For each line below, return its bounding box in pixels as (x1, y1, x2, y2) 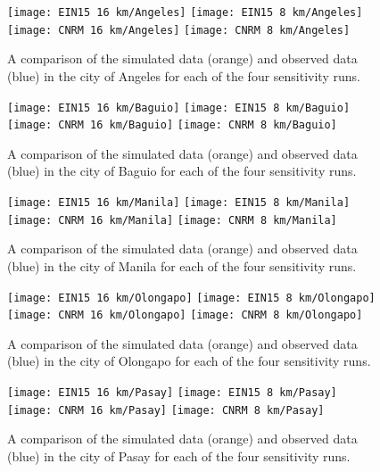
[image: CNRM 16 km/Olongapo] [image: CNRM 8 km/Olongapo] (7, 309, 363, 322)
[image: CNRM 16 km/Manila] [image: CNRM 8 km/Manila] (7, 213, 337, 227)
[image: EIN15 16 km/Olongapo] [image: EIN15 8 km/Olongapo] (7, 291, 376, 304)
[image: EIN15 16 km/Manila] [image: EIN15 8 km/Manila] (7, 196, 351, 209)
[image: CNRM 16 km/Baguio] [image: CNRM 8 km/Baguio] (7, 119, 337, 132)
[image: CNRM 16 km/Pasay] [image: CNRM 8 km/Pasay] (7, 403, 325, 417)
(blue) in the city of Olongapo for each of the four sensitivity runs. (7, 352, 371, 370)
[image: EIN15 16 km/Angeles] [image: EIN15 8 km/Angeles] (7, 6, 363, 19)
